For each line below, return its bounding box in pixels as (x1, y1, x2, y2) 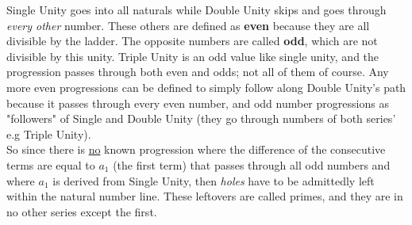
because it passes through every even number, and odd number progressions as (6, 94, 389, 111)
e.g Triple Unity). (6, 125, 91, 142)
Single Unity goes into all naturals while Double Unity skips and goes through (6, 2, 387, 17)
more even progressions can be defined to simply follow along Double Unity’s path (6, 78, 406, 95)
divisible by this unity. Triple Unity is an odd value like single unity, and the (6, 48, 379, 64)
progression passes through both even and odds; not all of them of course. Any (6, 63, 389, 80)
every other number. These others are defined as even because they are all (6, 17, 370, 33)
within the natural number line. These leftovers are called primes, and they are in (6, 188, 403, 204)
